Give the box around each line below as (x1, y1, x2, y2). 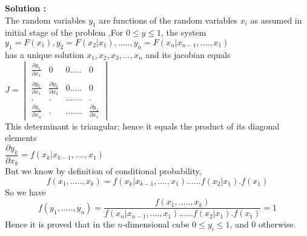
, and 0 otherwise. (229, 218, 296, 231)
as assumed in (250, 13, 302, 26)
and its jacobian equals (145, 48, 231, 61)
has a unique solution (5, 48, 84, 61)
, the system (161, 26, 206, 39)
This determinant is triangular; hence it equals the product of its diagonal (5, 119, 280, 132)
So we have (5, 185, 46, 198)
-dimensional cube (122, 218, 190, 231)
